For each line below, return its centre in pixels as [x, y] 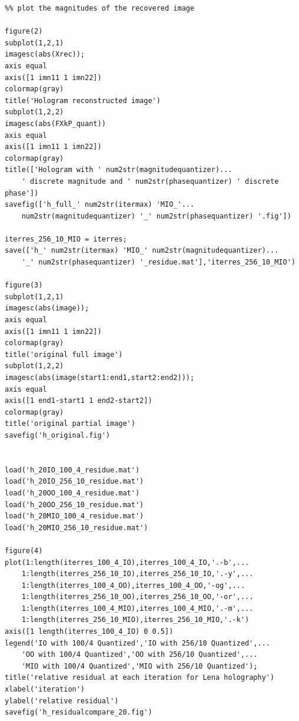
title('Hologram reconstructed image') [83, 100]
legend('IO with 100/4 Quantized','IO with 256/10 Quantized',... [138, 643]
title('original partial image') [70, 424]
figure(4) [24, 550]
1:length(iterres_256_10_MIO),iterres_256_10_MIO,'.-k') [135, 620]
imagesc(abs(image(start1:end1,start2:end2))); [100, 378]
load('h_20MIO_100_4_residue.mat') [74, 516]
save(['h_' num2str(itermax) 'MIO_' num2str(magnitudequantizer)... [142, 251]
